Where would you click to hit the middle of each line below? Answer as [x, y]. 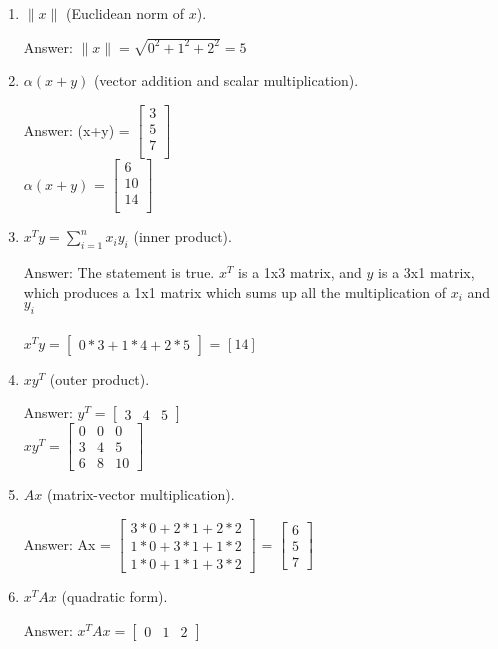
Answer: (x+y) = [76, 129]
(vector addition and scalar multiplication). [226, 80]
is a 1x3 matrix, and [300, 272]
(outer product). [99, 378]
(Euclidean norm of [125, 13]
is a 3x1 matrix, [426, 272]
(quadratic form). [114, 596]
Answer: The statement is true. [119, 272]
